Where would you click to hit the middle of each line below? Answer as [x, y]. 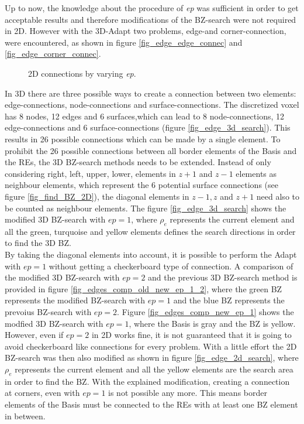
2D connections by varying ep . [82, 73]
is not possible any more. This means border [188, 393]
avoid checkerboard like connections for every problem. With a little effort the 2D [151, 346]
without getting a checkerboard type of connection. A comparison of [171, 266]
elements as [256, 173]
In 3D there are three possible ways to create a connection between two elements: [151, 93]
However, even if [34, 335]
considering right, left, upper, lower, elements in [90, 173]
